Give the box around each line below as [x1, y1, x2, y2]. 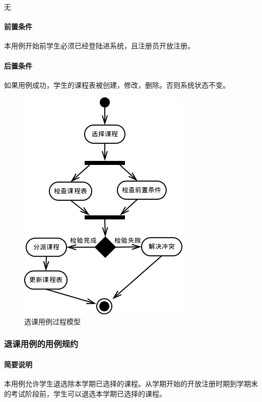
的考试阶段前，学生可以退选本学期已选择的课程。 [4, 388, 166, 398]
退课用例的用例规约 [4, 337, 79, 350]
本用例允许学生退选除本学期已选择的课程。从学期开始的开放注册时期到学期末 [4, 378, 258, 389]
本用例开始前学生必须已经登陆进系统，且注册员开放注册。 [4, 40, 194, 51]
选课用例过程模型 [24, 316, 81, 326]
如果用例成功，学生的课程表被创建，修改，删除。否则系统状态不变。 [4, 79, 230, 90]
